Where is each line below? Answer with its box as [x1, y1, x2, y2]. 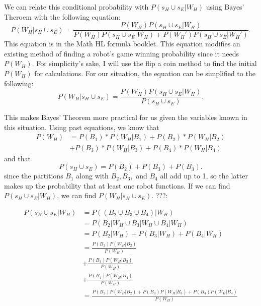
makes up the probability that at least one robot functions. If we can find [4, 180, 230, 191]
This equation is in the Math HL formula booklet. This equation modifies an [4, 38, 240, 49]
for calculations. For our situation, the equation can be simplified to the [34, 68, 255, 79]
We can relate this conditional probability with [4, 2, 149, 12]
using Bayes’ [206, 2, 244, 12]
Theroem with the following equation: [4, 11, 121, 22]
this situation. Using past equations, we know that [4, 121, 159, 132]
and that [4, 153, 31, 163]
